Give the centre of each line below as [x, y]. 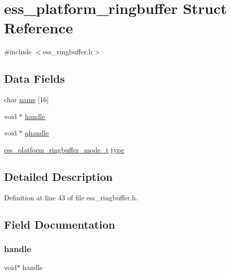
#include [18, 52]
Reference [39, 28]
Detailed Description [58, 176]
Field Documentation [60, 224]
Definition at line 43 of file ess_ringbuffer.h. [71, 197]
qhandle [37, 133]
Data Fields [35, 78]
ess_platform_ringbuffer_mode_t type [64, 149]
